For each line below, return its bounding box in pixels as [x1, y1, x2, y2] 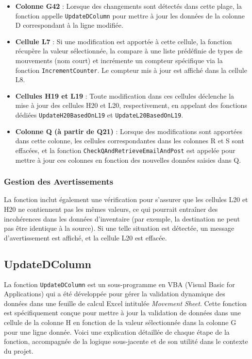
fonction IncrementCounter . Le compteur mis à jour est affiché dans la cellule [15, 65, 247, 75]
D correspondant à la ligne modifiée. [15, 20, 123, 30]
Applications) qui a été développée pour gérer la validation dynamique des [4, 289, 225, 299]
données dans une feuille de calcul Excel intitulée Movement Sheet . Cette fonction [4, 298, 247, 308]
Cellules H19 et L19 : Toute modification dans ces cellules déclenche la [15, 90, 235, 101]
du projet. [4, 345, 34, 356]
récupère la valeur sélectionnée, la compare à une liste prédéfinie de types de [15, 46, 243, 56]
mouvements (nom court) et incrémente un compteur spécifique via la [15, 55, 223, 66]
